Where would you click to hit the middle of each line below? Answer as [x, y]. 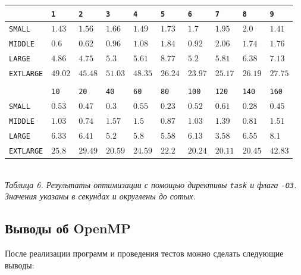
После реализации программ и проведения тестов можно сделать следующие [144, 253]
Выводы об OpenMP [68, 228]
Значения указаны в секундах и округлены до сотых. [100, 196]
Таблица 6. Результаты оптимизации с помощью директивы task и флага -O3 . [151, 184]
